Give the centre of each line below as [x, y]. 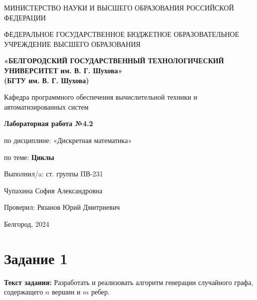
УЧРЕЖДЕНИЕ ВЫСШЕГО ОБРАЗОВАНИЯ [72, 44]
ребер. [100, 292]
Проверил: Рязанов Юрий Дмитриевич [62, 207]
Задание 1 [36, 258]
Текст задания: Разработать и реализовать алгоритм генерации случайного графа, [129, 282]
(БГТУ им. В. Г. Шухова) [47, 80]
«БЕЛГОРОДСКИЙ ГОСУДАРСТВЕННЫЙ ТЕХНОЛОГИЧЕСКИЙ [114, 61]
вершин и [66, 292]
